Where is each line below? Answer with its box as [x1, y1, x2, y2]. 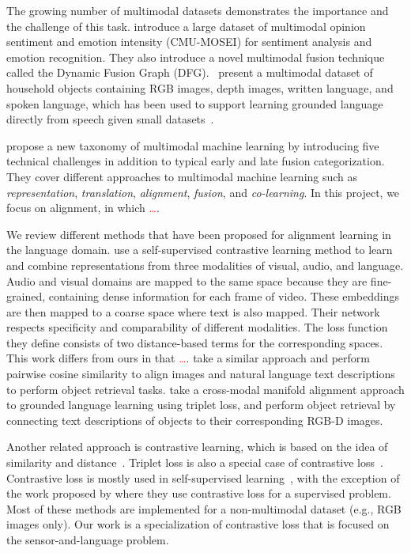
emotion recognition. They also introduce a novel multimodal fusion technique [6, 48, 385, 65]
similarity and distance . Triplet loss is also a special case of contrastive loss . [6, 454, 383, 471]
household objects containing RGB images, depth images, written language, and [6, 79, 394, 96]
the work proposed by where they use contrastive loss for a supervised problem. [6, 485, 391, 502]
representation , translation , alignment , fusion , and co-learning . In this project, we [6, 184, 400, 200]
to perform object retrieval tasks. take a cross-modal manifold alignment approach [6, 381, 405, 397]
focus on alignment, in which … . [6, 199, 160, 216]
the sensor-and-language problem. [6, 532, 169, 547]
